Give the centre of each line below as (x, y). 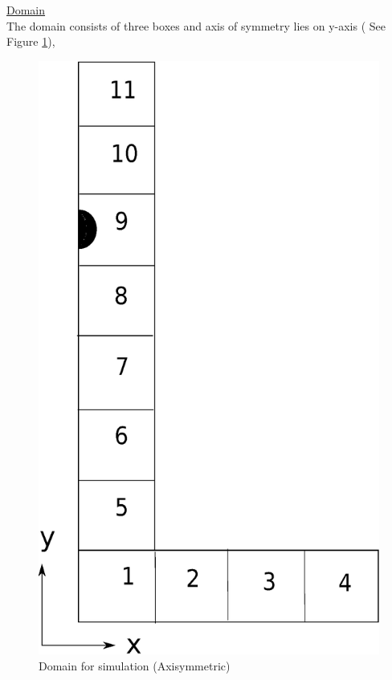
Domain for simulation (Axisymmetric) (135, 666)
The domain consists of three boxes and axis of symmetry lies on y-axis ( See (196, 25)
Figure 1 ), (31, 41)
